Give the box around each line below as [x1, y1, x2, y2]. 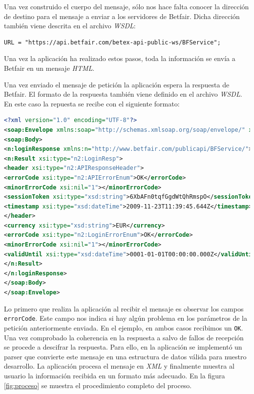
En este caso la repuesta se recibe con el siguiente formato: [4, 98, 180, 108]
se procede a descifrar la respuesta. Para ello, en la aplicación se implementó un [4, 342, 242, 352]
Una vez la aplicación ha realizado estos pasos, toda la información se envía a [4, 53, 235, 63]
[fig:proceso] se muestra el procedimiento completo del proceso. [4, 380, 192, 390]
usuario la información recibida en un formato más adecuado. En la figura [4, 370, 225, 380]
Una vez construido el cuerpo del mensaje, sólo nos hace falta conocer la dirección [4, 1, 249, 11]
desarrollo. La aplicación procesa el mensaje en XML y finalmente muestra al [4, 361, 234, 371]
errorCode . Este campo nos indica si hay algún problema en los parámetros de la [4, 313, 247, 323]
